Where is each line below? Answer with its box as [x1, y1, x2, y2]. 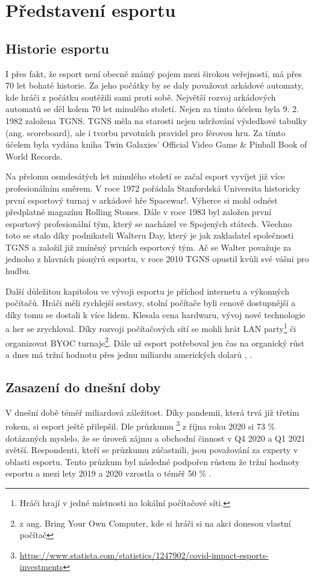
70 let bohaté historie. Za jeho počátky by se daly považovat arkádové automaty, [5, 79, 304, 92]
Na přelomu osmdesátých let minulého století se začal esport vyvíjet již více [5, 170, 285, 183]
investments [19, 560, 63, 573]
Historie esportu [5, 39, 109, 57]
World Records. [5, 149, 63, 162]
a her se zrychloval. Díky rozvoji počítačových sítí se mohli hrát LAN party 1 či [5, 321, 297, 335]
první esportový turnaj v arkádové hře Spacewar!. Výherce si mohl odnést [5, 193, 278, 206]
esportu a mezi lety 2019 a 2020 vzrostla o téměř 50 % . [5, 467, 212, 480]
